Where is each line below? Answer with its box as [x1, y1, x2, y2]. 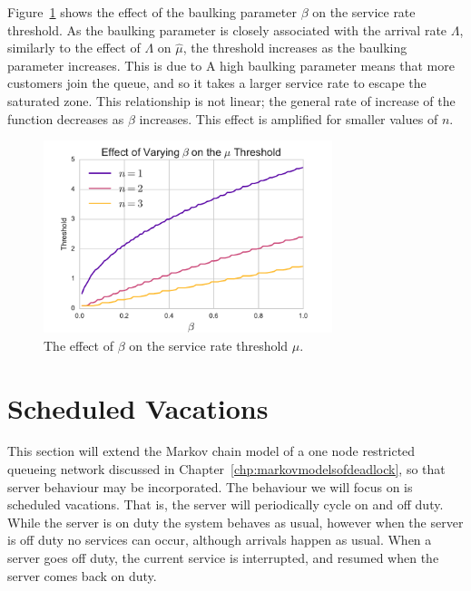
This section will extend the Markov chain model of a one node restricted [7, 441, 416, 460]
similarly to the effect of [7, 38, 141, 57]
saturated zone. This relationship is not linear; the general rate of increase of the [7, 91, 456, 110]
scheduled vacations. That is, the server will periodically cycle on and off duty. [7, 495, 444, 514]
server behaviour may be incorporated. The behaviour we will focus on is [7, 477, 413, 496]
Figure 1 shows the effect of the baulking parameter [7, 3, 297, 21]
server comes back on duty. [7, 566, 157, 585]
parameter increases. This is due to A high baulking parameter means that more [7, 55, 455, 74]
